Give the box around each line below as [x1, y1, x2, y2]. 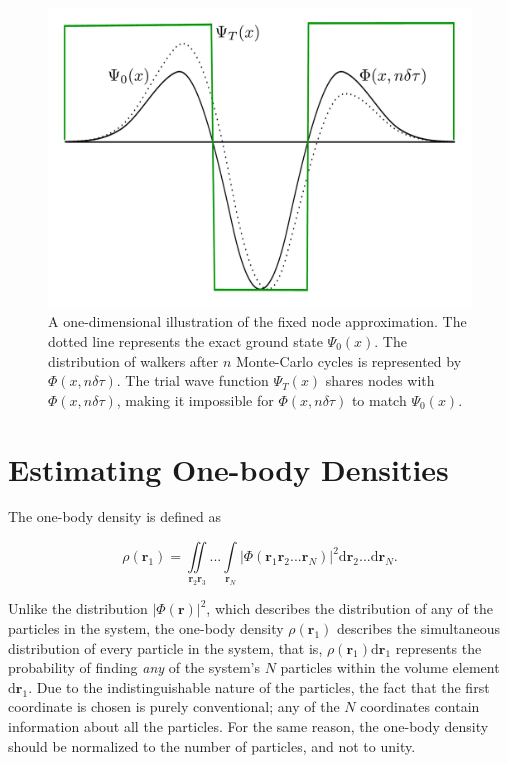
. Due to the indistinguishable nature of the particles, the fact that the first [28, 676, 490, 697]
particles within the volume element [280, 657, 500, 678]
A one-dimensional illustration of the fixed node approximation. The [48, 311, 467, 332]
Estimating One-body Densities [8, 448, 449, 489]
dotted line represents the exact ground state [48, 330, 323, 351]
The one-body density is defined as [8, 506, 221, 527]
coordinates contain [360, 696, 480, 717]
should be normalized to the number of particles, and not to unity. [8, 735, 416, 756]
